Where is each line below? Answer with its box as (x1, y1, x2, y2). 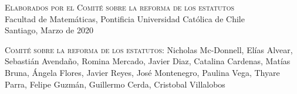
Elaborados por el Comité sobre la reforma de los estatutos (5, 1, 234, 13)
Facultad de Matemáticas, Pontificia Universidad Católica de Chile (5, 12, 245, 25)
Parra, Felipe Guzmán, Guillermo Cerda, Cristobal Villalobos (5, 78, 225, 90)
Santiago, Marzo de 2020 (5, 24, 93, 36)
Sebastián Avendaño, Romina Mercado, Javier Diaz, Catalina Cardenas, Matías (5, 55, 291, 67)
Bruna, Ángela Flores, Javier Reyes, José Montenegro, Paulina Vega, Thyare (5, 66, 280, 78)
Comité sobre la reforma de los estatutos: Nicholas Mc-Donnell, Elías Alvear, (5, 43, 293, 55)
